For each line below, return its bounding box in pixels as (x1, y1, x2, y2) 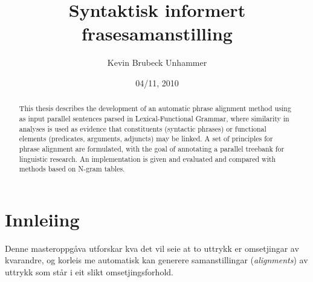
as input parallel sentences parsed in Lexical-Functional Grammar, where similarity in (19, 113, 289, 123)
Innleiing (5, 207, 80, 231)
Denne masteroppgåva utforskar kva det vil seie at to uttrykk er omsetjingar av (5, 242, 299, 254)
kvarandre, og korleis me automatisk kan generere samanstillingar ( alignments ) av (5, 254, 308, 266)
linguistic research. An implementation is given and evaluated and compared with (19, 153, 276, 164)
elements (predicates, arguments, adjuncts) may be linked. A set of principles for (19, 133, 273, 144)
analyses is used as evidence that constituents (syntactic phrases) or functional (19, 123, 266, 133)
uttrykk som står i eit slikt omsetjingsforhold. (5, 266, 173, 278)
